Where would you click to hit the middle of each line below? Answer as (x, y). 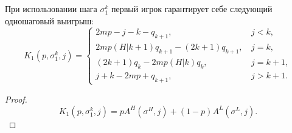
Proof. (16, 99)
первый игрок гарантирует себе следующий (192, 9)
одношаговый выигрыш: (50, 20)
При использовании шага (51, 9)
